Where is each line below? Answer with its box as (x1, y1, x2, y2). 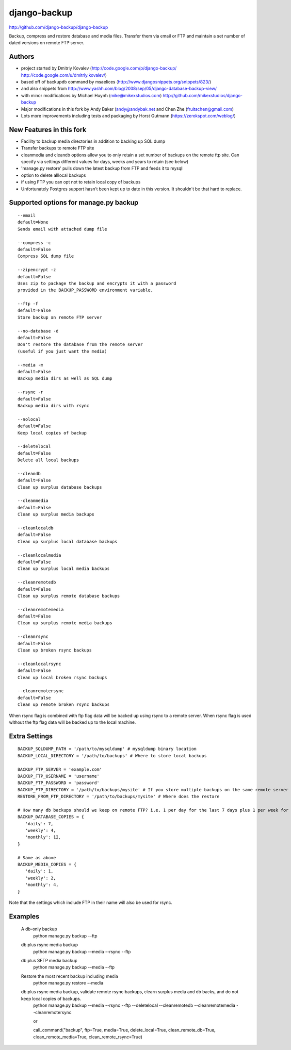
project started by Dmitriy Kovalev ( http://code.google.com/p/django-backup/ (21, 66, 177, 71)
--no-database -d (17, 328, 59, 333)
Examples (9, 912, 40, 920)
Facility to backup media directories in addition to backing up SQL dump (21, 138, 165, 144)
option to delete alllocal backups (21, 172, 86, 178)
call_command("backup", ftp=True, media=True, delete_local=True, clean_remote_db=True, (33, 1027, 216, 1033)
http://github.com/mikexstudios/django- (162, 92, 242, 98)
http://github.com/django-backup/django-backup (9, 24, 108, 30)
